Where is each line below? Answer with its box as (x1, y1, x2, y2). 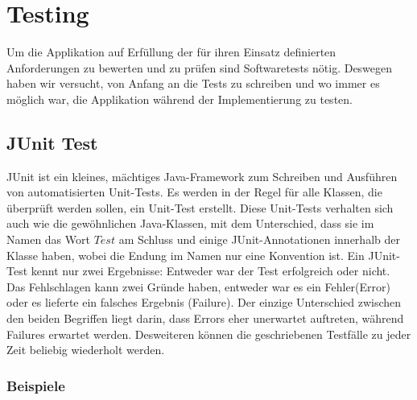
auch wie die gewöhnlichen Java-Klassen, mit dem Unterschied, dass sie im (6, 215, 374, 232)
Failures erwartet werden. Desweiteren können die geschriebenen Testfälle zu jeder (6, 325, 411, 342)
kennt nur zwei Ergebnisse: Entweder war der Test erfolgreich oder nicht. (31, 262, 390, 279)
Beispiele (6, 375, 65, 395)
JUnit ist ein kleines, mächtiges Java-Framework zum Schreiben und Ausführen (6, 167, 398, 184)
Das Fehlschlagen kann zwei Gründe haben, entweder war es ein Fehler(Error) (6, 278, 390, 295)
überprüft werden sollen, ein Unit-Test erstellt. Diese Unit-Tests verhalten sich (6, 199, 394, 216)
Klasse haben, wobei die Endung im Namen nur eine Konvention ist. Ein (6, 246, 365, 263)
